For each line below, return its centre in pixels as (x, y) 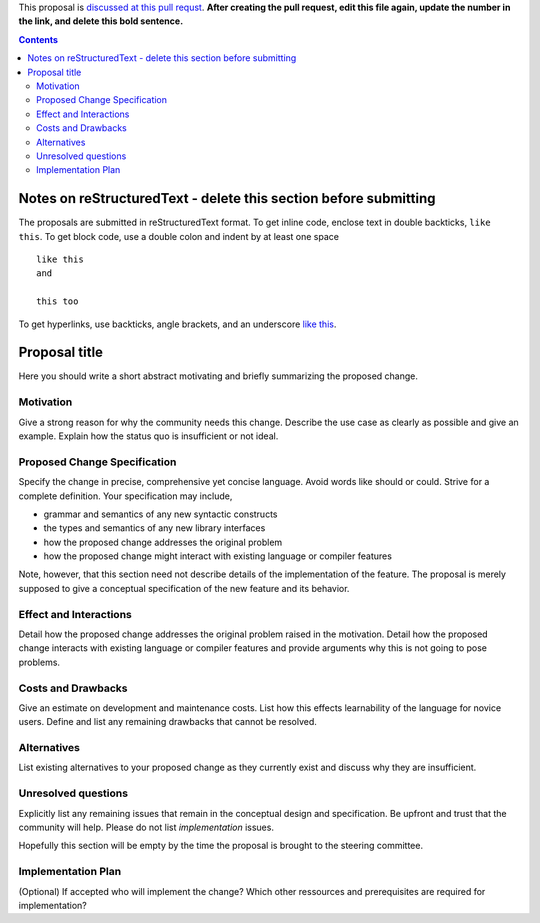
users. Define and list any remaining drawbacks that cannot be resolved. (167, 722)
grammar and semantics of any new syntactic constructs (160, 514)
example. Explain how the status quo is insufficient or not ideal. (148, 436)
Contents (38, 39)
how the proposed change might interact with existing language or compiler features (217, 556)
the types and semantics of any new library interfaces (154, 528)
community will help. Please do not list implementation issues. (146, 827)
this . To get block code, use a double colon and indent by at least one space (179, 236)
